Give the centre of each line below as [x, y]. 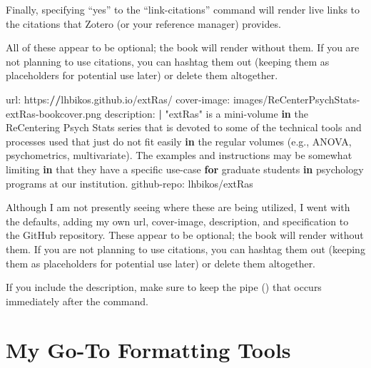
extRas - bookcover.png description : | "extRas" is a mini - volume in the [157, 113]
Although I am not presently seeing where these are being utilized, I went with [178, 207]
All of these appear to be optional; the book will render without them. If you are [183, 47]
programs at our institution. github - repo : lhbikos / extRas [129, 183]
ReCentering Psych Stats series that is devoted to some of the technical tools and [184, 127]
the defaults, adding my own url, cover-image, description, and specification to [177, 221]
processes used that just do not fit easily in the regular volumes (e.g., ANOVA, [179, 141]
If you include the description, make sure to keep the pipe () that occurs [164, 287]
